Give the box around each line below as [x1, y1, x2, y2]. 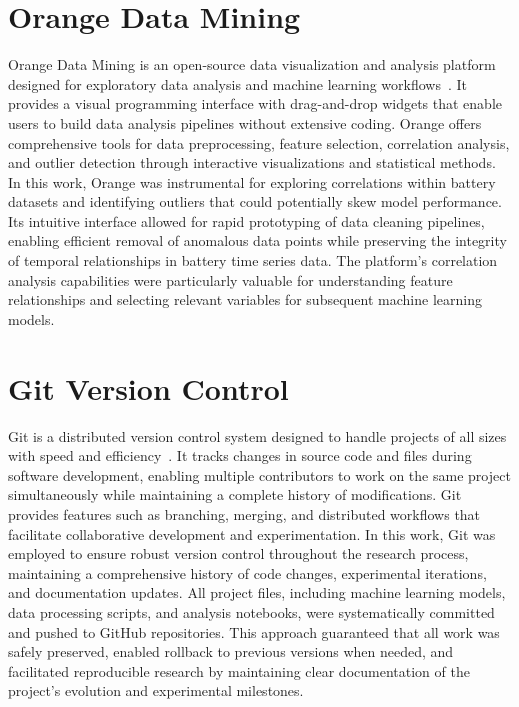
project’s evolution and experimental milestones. [8, 680, 304, 701]
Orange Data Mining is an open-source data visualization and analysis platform [8, 54, 496, 75]
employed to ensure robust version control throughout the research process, [8, 543, 469, 564]
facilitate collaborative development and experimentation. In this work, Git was [8, 523, 496, 544]
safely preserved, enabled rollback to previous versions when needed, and [8, 641, 454, 662]
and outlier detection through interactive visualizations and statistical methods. [8, 152, 496, 173]
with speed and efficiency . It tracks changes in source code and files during [8, 445, 472, 466]
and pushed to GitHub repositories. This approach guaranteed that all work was [8, 621, 500, 642]
